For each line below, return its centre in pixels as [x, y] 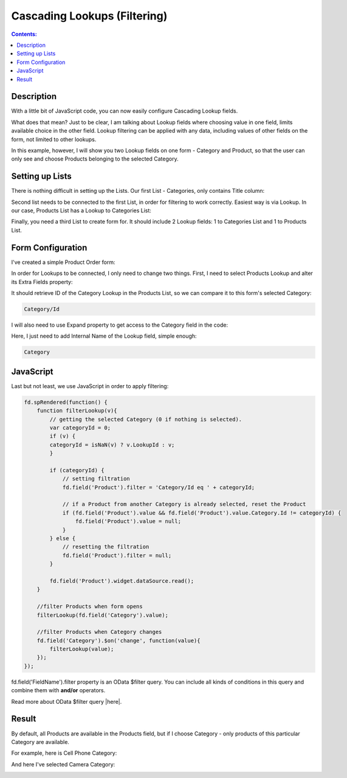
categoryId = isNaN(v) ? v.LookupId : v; [112, 445]
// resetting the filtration [106, 547]
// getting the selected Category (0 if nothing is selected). [146, 419]
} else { [63, 538]
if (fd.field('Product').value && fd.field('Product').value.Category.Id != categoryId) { [202, 513]
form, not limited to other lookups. [54, 139]
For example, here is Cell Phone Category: [64, 753]
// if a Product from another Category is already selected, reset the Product [184, 504]
